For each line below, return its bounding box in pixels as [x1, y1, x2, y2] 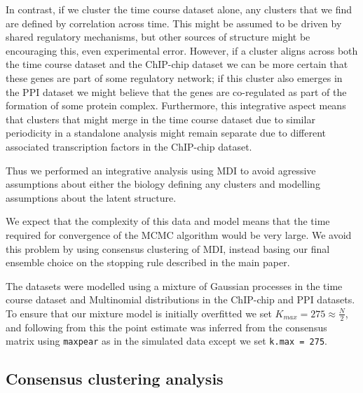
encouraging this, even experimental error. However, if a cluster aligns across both [6, 43, 358, 57]
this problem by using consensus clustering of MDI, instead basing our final [6, 241, 330, 256]
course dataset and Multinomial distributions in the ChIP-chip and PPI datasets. [6, 292, 355, 307]
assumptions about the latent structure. [6, 190, 177, 205]
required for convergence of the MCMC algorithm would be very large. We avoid [6, 227, 352, 242]
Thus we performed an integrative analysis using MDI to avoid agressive [6, 163, 316, 177]
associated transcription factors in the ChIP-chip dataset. [6, 139, 252, 153]
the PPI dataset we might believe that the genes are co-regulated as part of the [6, 84, 347, 99]
